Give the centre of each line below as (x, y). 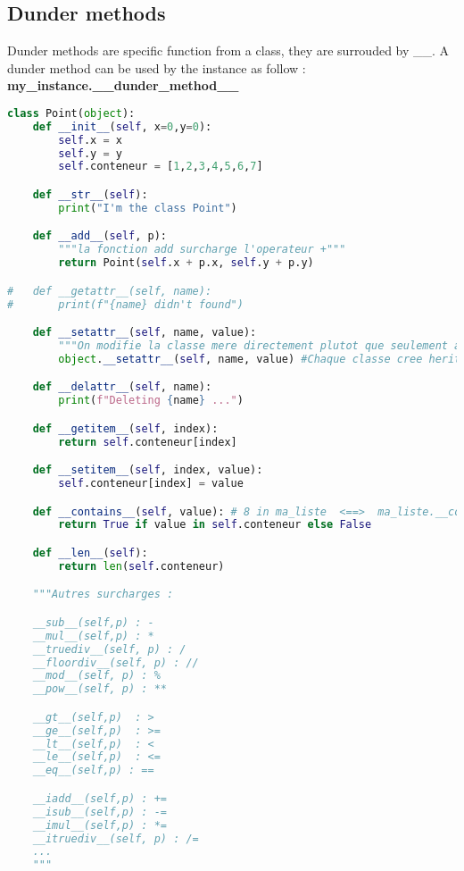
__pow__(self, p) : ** (99, 689)
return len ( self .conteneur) (141, 566)
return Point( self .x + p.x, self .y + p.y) (186, 263)
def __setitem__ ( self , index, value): (148, 470)
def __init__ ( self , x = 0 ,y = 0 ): (122, 126)
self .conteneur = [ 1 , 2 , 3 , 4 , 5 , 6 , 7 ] (161, 167)
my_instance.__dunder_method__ (123, 85)
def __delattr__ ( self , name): (122, 387)
